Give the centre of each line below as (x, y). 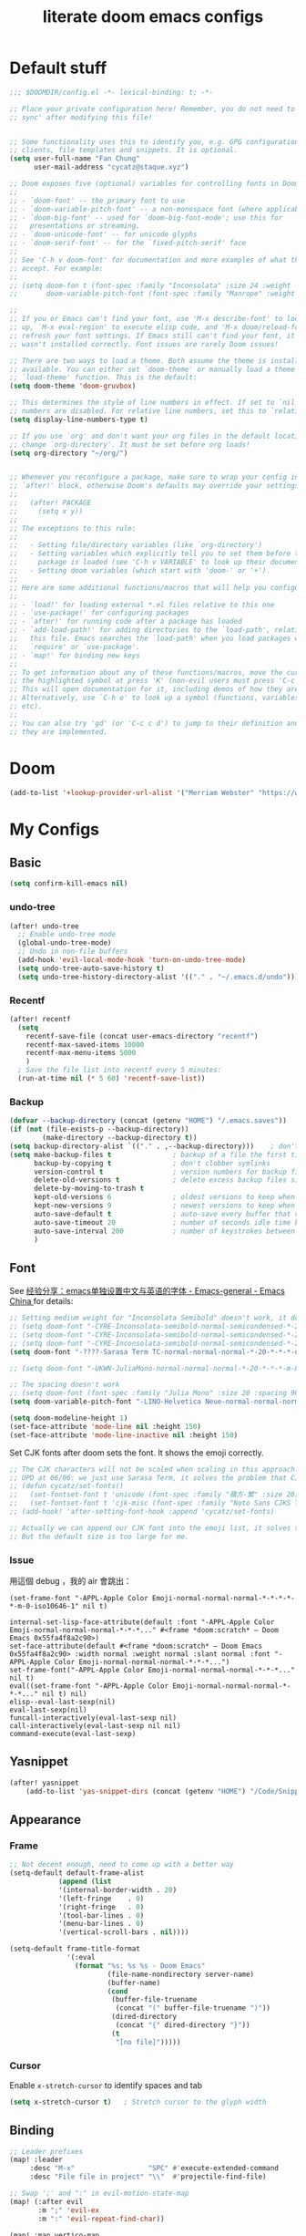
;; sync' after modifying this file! (81, 117)
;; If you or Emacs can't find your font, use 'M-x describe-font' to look (156, 319)
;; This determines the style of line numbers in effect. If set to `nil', (156, 403)
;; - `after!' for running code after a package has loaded (126, 622)
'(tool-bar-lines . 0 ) (101, 1915)
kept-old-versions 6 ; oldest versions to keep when (164, 1197)
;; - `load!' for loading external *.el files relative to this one (142, 605)
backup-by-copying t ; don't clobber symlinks (152, 1163)
